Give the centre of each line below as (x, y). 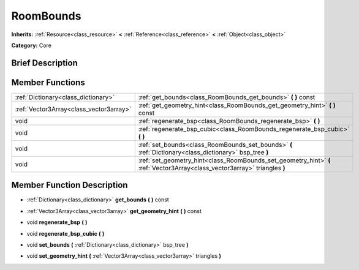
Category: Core (32, 45)
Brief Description (44, 63)
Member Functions (48, 82)
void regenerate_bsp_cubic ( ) (66, 233)
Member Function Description (70, 185)
